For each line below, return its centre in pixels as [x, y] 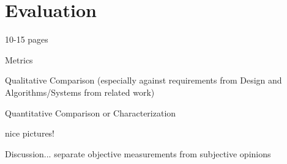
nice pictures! [30, 133]
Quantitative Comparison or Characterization [91, 112]
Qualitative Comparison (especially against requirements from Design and [143, 80]
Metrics [19, 59]
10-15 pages [27, 39]
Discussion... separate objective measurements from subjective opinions [138, 153]
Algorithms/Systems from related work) [80, 92]
